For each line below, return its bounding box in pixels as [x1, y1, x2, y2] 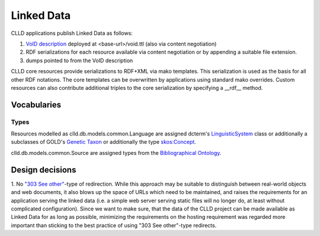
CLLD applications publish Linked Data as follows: [11, 30, 133, 37]
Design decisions [11, 164, 76, 174]
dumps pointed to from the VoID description [25, 57, 133, 64]
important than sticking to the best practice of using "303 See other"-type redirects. [11, 222, 217, 229]
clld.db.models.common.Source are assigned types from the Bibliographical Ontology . [11, 149, 222, 156]
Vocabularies [11, 99, 62, 109]
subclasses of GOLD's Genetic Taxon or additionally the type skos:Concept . [11, 138, 197, 146]
